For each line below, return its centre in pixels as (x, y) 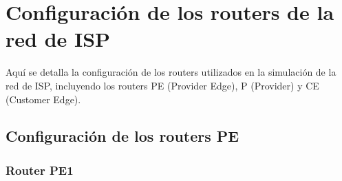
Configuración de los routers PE (122, 136)
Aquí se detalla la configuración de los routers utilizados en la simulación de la (171, 72)
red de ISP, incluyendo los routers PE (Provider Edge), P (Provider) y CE (162, 85)
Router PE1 (40, 170)
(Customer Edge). (43, 99)
